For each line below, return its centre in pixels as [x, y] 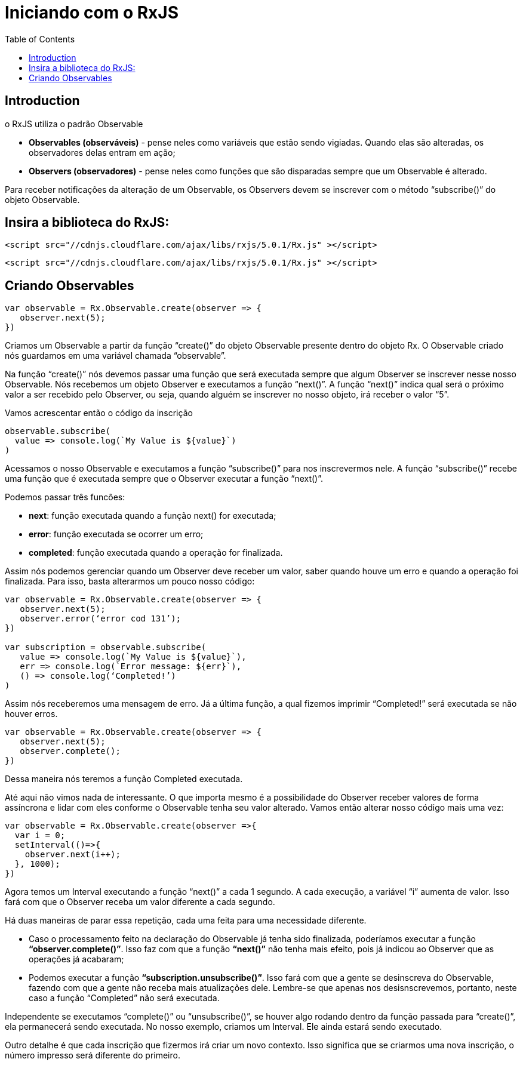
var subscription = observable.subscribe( [106, 647]
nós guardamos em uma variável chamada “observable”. [116, 356]
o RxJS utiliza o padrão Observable [74, 124]
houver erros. [31, 714]
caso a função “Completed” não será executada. [124, 998]
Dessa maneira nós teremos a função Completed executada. [124, 779]
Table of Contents [40, 39]
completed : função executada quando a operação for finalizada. [156, 553]
